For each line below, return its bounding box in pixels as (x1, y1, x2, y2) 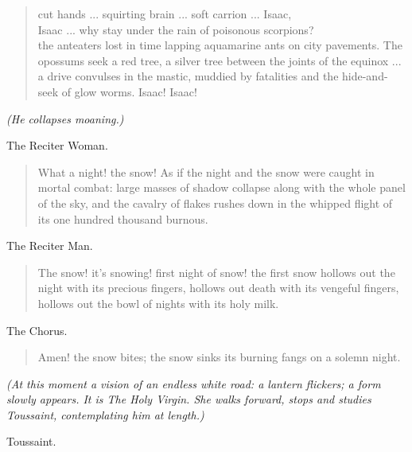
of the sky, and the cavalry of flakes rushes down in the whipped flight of (37, 194, 393, 211)
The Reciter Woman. (6, 137, 108, 154)
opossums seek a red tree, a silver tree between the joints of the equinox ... (37, 52, 402, 68)
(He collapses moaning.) (6, 110, 124, 127)
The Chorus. (6, 321, 68, 338)
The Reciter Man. (6, 237, 93, 254)
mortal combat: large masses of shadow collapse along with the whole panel (37, 179, 406, 196)
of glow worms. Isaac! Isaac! (61, 83, 197, 99)
